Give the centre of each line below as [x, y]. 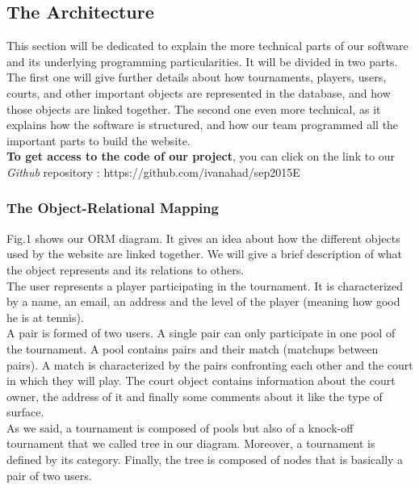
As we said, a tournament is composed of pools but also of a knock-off [180, 427]
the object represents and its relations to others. [126, 269]
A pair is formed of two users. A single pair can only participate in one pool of [201, 333]
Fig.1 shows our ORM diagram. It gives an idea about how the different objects [203, 238]
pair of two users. [49, 475]
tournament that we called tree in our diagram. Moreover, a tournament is [191, 443]
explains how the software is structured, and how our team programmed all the [203, 125]
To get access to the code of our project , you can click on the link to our [201, 156]
